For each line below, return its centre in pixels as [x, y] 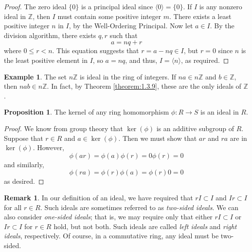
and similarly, [24, 164]
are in [238, 138]
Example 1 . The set [36, 76]
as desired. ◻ [24, 181]
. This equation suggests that [96, 50]
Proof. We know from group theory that [63, 128]
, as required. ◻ [205, 60]
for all [13, 207]
